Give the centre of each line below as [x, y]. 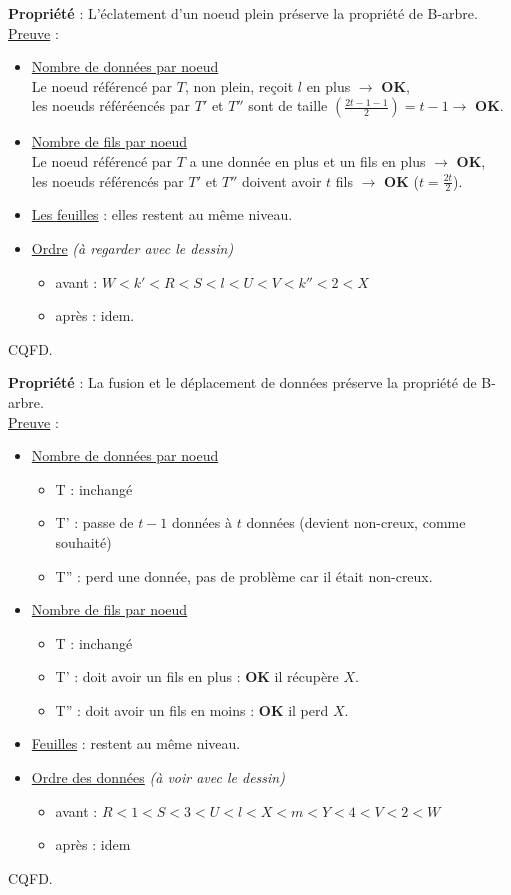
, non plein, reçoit [239, 85]
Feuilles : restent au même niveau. [136, 743]
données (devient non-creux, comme [356, 522]
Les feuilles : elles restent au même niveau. [162, 214]
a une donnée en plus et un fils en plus [307, 160]
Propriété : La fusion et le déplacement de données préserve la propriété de [242, 382]
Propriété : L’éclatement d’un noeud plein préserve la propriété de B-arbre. [243, 13]
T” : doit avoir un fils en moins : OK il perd [192, 709]
